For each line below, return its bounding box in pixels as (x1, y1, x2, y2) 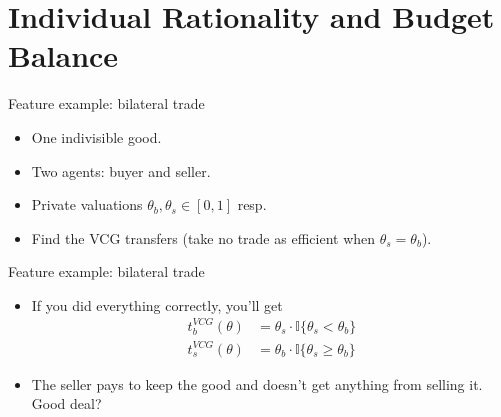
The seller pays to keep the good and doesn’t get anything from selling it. (31, 373, 483, 394)
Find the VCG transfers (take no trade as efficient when (31, 227, 376, 248)
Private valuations (31, 194, 143, 215)
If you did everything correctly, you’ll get (31, 294, 283, 315)
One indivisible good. (31, 126, 162, 147)
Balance (8, 35, 119, 76)
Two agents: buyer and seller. (31, 160, 211, 181)
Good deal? (31, 393, 102, 414)
